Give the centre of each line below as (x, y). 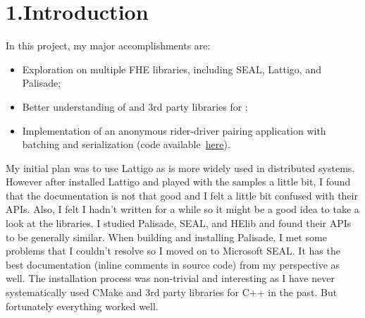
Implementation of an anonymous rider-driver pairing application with (174, 130)
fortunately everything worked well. (82, 306)
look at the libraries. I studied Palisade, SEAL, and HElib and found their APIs (179, 223)
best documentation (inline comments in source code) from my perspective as (173, 264)
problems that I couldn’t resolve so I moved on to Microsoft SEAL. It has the (173, 251)
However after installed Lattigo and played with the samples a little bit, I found (178, 182)
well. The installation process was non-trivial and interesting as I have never (170, 278)
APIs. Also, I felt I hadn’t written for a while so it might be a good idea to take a (182, 209)
